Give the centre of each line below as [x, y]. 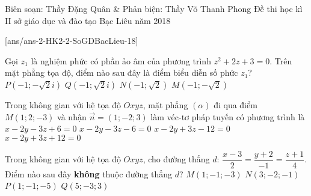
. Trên [281, 60]
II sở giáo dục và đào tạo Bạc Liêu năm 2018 [88, 20]
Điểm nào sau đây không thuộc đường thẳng [89, 173]
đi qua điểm [236, 104]
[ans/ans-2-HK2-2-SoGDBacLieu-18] [72, 41]
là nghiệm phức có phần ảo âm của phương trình [121, 60]
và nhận [72, 116]
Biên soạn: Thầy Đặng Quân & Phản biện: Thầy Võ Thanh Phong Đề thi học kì [154, 8]
